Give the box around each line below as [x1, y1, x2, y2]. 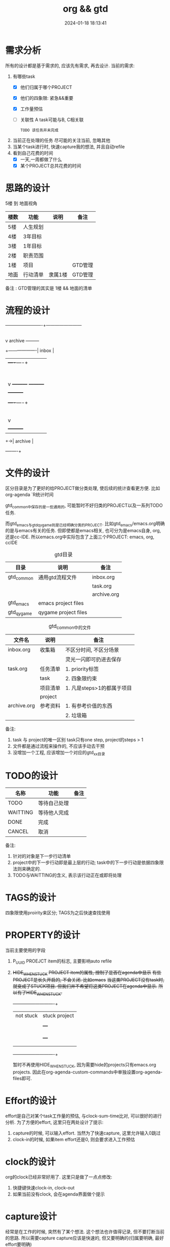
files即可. [12, 1075, 32, 1081]
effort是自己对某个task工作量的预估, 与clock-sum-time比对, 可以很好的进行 [5, 1113, 162, 1119]
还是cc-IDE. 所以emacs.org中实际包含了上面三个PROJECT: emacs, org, [5, 534, 154, 540]
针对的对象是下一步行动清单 [12, 853, 71, 859]
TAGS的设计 [5, 891, 56, 903]
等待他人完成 [38, 809, 69, 816]
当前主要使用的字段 [5, 947, 46, 953]
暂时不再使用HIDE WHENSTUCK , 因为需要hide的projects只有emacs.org [12, 1062, 156, 1069]
